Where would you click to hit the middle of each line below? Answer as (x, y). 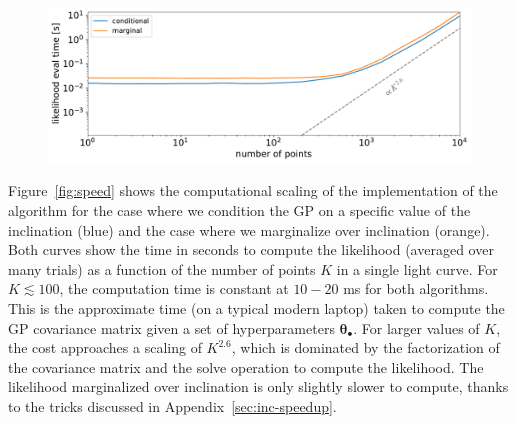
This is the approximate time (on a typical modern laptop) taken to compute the (256, 308)
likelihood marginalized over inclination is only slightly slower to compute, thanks (258, 386)
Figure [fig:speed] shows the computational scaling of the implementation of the (253, 190)
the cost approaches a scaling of (105, 347)
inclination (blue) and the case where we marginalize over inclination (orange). (249, 229)
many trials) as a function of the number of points (162, 268)
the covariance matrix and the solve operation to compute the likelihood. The (246, 366)
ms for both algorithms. (416, 288)
